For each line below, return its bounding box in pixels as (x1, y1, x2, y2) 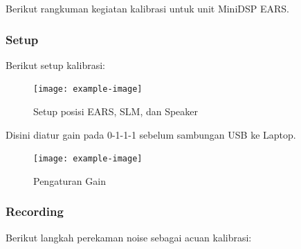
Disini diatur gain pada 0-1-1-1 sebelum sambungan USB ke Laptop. (6, 127, 296, 141)
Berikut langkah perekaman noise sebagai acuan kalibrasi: (6, 230, 252, 244)
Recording (6, 203, 64, 220)
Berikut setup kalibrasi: (6, 57, 105, 72)
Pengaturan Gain (33, 173, 106, 188)
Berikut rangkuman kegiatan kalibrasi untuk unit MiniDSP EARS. (6, 1, 289, 15)
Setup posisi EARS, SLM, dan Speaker (33, 104, 199, 119)
